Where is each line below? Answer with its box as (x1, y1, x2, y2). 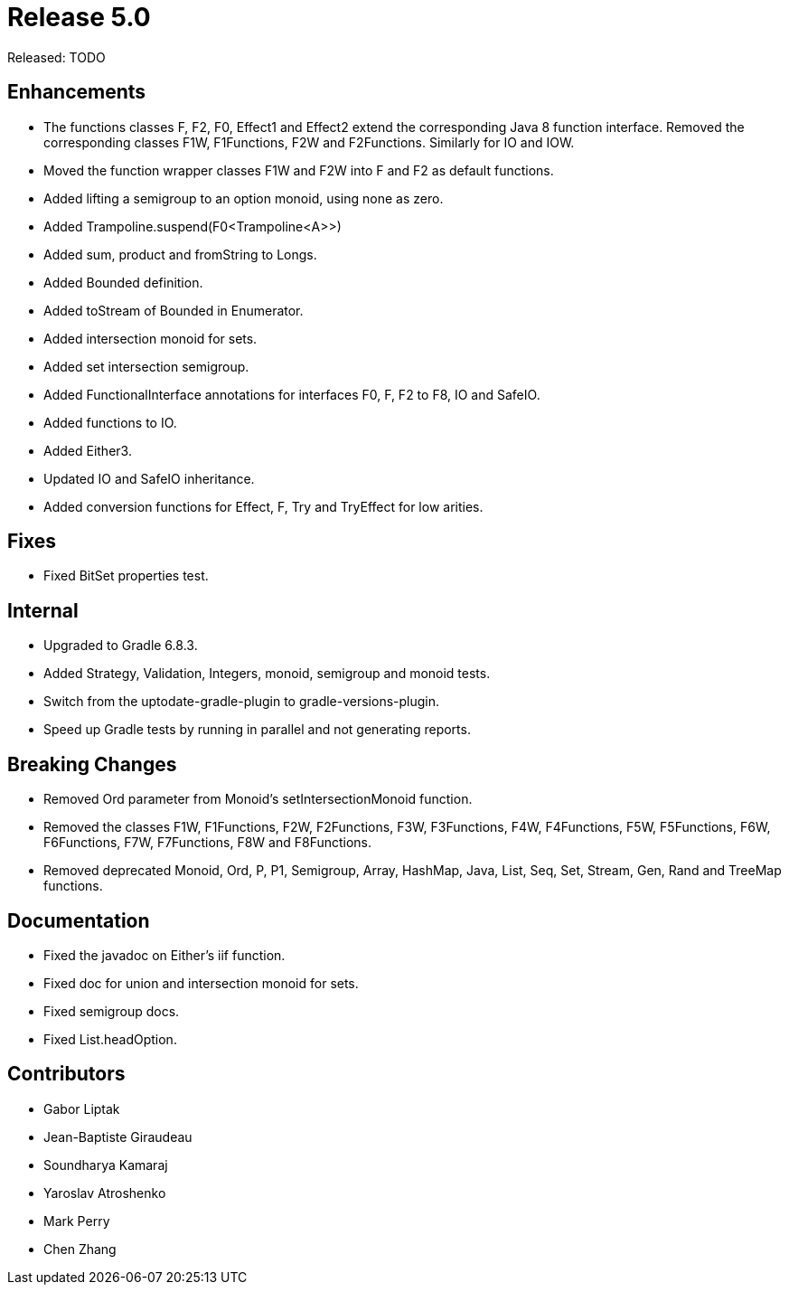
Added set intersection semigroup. (43, 358, 249, 374)
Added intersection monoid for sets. (43, 330, 258, 346)
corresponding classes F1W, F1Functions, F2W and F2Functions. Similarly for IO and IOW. (43, 134, 575, 150)
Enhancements (7, 80, 146, 104)
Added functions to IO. (43, 414, 177, 430)
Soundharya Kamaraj (43, 1156, 168, 1173)
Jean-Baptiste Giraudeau (43, 1128, 193, 1145)
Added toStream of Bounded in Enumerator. (43, 302, 304, 318)
